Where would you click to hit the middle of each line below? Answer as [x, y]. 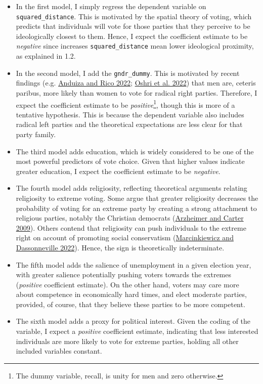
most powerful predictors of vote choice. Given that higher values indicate [130, 161]
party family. [36, 134]
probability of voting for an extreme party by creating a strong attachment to [136, 208]
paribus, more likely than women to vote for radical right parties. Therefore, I [137, 92]
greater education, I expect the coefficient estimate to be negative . [118, 171]
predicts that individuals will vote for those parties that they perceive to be [133, 26]
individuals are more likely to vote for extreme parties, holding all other [127, 341]
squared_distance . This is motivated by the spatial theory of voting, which [134, 16]
